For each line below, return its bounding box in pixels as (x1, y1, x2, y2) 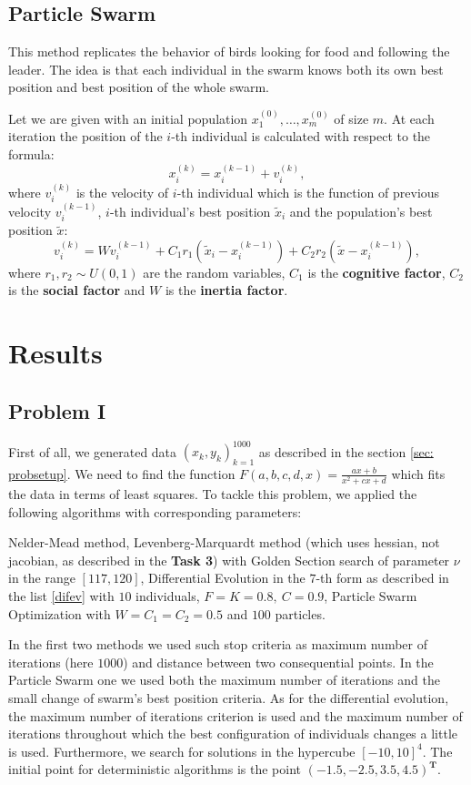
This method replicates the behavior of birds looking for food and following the (8, 42, 450, 61)
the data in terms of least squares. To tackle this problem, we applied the (8, 484, 417, 504)
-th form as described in (316, 568, 449, 587)
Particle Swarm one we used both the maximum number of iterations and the (8, 670, 440, 689)
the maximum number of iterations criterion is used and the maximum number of (8, 706, 463, 725)
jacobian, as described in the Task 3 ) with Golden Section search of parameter (8, 550, 450, 569)
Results (8, 334, 103, 372)
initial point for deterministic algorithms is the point (8, 760, 301, 779)
